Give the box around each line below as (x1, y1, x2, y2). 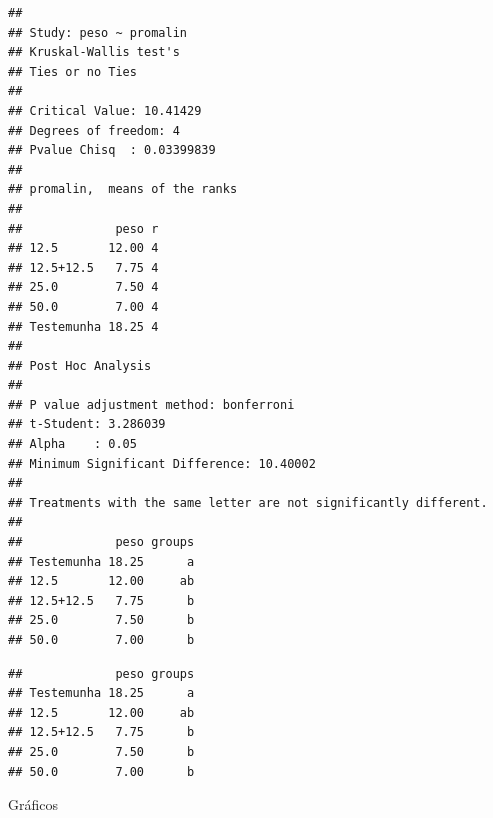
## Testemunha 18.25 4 (8, 319, 159, 334)
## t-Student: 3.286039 (8, 417, 166, 432)
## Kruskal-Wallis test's (8, 45, 180, 60)
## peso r (8, 221, 159, 236)
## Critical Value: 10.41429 (8, 103, 202, 118)
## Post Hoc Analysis (8, 358, 152, 373)
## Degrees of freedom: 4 (8, 123, 180, 138)
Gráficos (8, 794, 58, 815)
